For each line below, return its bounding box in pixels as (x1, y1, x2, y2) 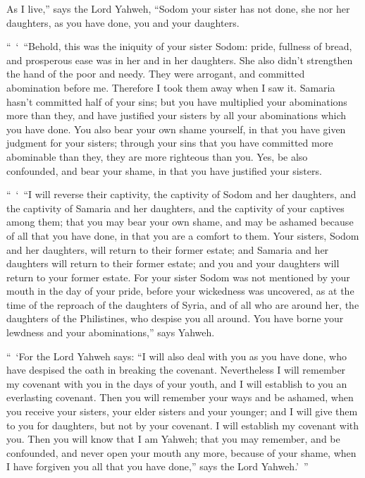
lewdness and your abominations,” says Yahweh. (6, 325, 215, 340)
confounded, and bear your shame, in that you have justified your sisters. (6, 163, 322, 178)
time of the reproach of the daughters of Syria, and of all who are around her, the (6, 297, 359, 312)
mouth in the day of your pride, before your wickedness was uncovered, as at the (6, 283, 354, 298)
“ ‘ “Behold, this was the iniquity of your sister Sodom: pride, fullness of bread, (6, 39, 352, 54)
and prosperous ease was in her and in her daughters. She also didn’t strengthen (6, 52, 353, 67)
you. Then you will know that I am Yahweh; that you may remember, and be (6, 431, 340, 446)
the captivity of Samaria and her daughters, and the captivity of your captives (6, 200, 345, 215)
